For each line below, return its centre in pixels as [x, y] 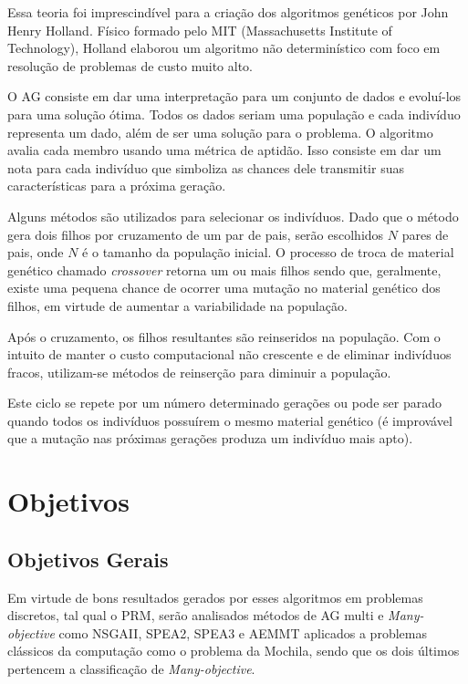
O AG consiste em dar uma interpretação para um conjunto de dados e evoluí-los [234, 96]
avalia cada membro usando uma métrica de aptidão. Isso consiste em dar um [224, 150]
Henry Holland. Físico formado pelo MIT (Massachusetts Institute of [200, 30]
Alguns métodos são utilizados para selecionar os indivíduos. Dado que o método [233, 216]
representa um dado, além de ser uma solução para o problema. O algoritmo [220, 132]
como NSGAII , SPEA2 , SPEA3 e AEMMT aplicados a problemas [243, 632]
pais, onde [36, 252]
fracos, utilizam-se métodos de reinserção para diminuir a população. [199, 372]
